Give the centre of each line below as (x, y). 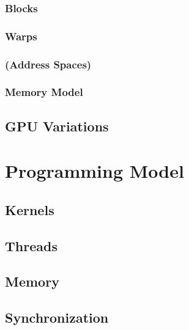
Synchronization (57, 317)
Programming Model (94, 171)
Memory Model (44, 92)
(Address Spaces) (48, 64)
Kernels (30, 209)
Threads (31, 245)
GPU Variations (57, 126)
